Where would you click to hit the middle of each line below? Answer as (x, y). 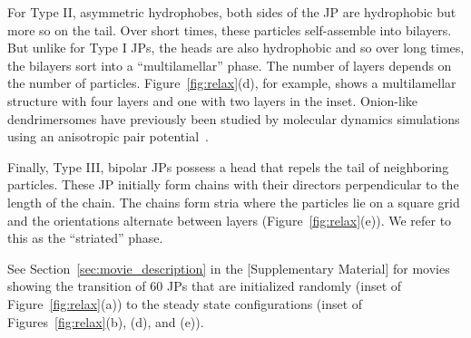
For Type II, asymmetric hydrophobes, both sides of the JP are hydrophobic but (232, 12)
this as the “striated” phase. (85, 238)
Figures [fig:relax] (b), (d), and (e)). (106, 321)
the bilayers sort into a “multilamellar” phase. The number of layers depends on (230, 65)
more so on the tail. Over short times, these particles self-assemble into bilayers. (230, 29)
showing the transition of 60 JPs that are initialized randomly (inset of (205, 286)
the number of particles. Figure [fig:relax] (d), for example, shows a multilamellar (232, 83)
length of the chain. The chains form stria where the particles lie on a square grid (234, 202)
